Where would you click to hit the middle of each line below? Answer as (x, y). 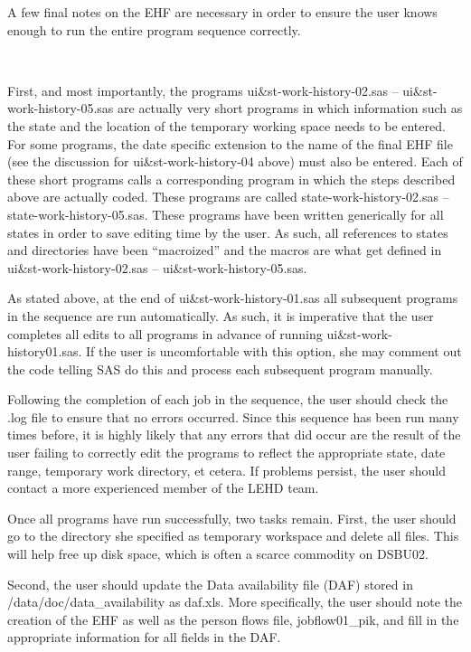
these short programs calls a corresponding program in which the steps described (231, 179)
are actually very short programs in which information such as (290, 108)
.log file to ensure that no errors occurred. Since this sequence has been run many (233, 416)
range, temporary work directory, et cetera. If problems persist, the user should (226, 470)
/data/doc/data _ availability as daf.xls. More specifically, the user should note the (235, 602)
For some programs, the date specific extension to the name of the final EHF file (230, 143)
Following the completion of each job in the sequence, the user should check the (228, 399)
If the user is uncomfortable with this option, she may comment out (273, 351)
